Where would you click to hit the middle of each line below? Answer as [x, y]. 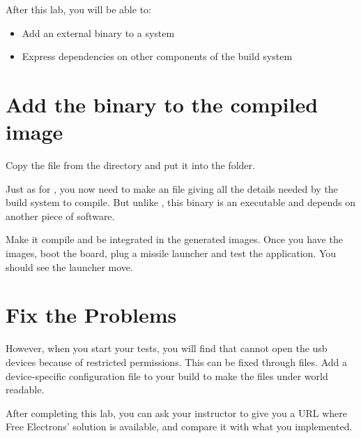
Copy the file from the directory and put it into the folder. [130, 165]
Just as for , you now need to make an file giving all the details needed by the [172, 188]
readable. [25, 389]
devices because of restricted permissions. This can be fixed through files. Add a [176, 362]
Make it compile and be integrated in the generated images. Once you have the [174, 239]
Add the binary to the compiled [162, 104]
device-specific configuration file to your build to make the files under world [167, 375]
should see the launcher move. [69, 267]
